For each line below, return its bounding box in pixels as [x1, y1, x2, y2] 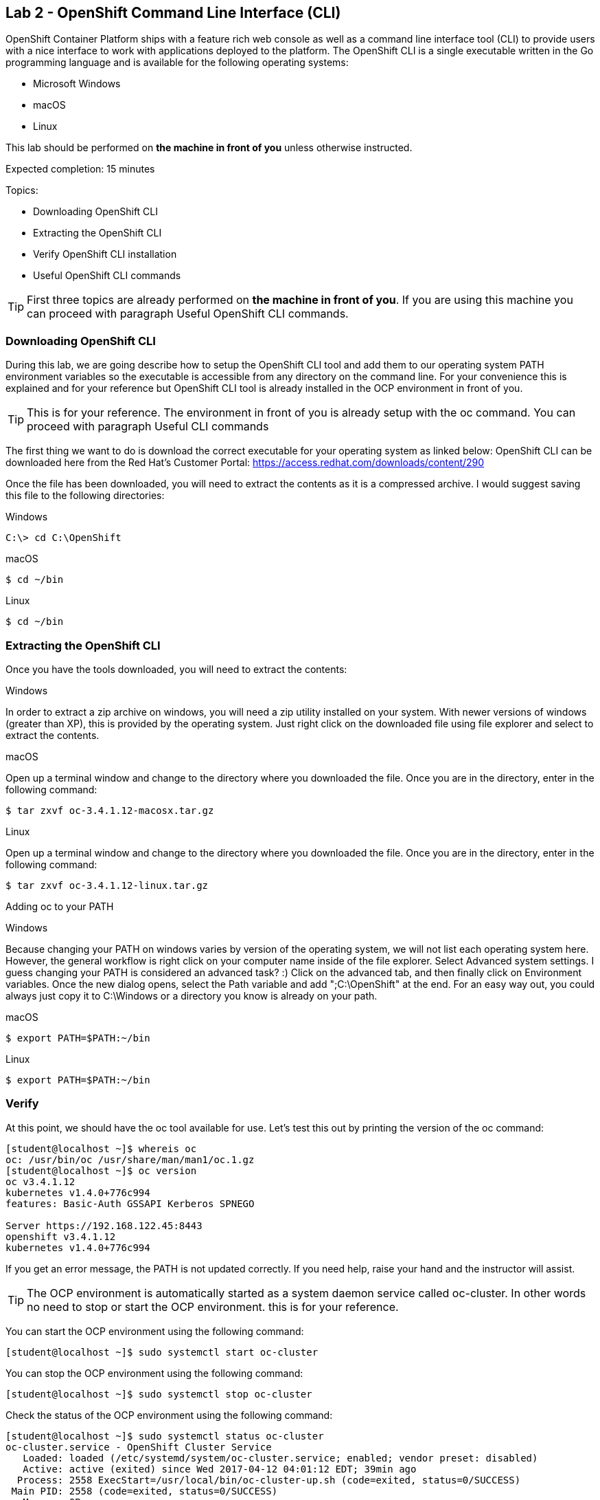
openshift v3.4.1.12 [5, 1231, 116, 1242]
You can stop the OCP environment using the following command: [5, 1367, 303, 1379]
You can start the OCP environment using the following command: [5, 1325, 304, 1337]
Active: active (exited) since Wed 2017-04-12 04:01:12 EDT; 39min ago [23, 1463, 417, 1475]
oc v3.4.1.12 [5, 1176, 76, 1187]
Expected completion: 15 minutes [5, 163, 155, 175]
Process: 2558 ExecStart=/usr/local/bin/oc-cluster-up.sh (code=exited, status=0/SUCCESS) [16, 1474, 521, 1486]
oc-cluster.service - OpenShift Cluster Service [5, 1441, 272, 1453]
